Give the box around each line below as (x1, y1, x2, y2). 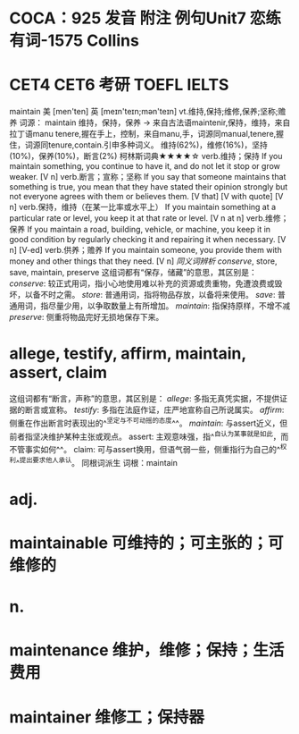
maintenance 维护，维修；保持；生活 (9, 640, 285, 661)
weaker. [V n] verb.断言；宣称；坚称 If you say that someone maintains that (9, 172, 287, 182)
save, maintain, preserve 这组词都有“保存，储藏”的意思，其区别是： (9, 267, 257, 278)
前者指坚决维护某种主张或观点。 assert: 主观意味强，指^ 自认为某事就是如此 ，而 (9, 429, 289, 442)
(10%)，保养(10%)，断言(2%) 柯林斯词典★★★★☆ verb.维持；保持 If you (9, 151, 283, 162)
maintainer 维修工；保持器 (9, 707, 205, 727)
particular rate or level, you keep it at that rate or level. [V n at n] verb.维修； (9, 213, 289, 224)
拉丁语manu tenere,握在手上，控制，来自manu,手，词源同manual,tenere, (9, 129, 277, 139)
